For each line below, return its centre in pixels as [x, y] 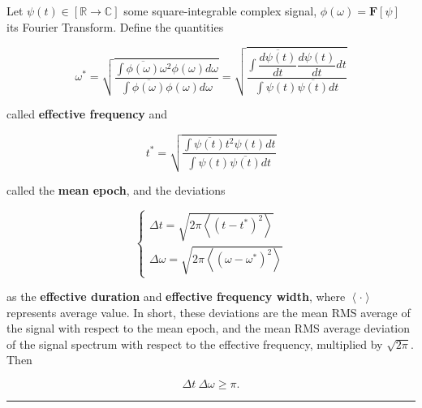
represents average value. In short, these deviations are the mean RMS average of [209, 312]
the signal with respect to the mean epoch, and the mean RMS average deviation [209, 328]
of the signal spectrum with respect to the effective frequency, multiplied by [195, 344]
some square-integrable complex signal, [220, 11]
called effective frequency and [87, 114]
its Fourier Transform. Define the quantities [115, 26]
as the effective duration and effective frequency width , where [176, 296]
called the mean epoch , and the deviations [116, 189]
